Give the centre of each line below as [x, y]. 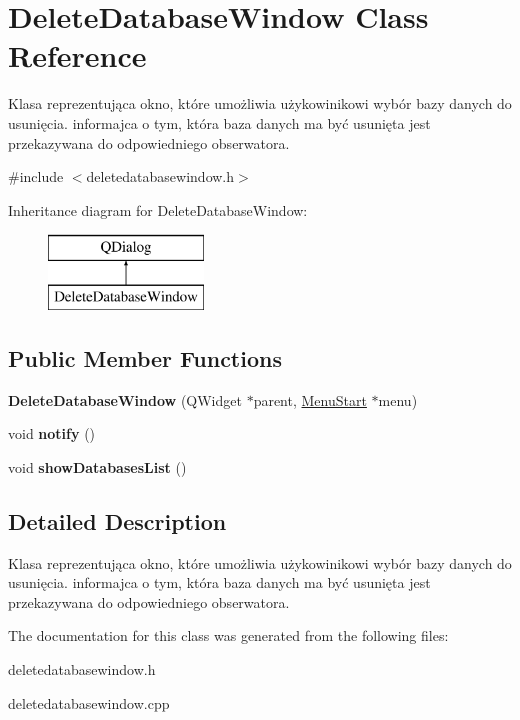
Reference [77, 55]
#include [36, 176]
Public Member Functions [145, 357]
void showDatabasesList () [97, 466]
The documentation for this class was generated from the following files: [228, 635]
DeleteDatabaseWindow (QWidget [125, 399]
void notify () [52, 433]
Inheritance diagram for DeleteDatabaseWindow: [158, 209]
